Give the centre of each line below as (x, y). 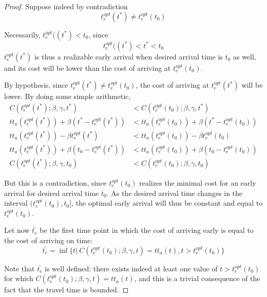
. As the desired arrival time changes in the (175, 193)
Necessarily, (22, 34)
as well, (244, 56)
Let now (17, 230)
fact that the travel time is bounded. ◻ (66, 290)
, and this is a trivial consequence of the (197, 278)
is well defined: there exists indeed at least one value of (131, 268)
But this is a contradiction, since (55, 182)
